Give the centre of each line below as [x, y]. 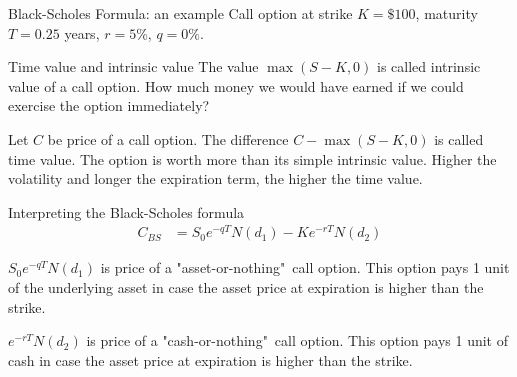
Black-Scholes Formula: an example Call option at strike [180, 13]
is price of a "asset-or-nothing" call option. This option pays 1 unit [305, 267]
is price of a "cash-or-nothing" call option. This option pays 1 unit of [297, 340]
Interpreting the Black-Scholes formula [126, 211]
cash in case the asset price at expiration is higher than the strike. [210, 359]
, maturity [446, 13]
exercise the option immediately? [109, 105]
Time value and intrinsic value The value [133, 66]
